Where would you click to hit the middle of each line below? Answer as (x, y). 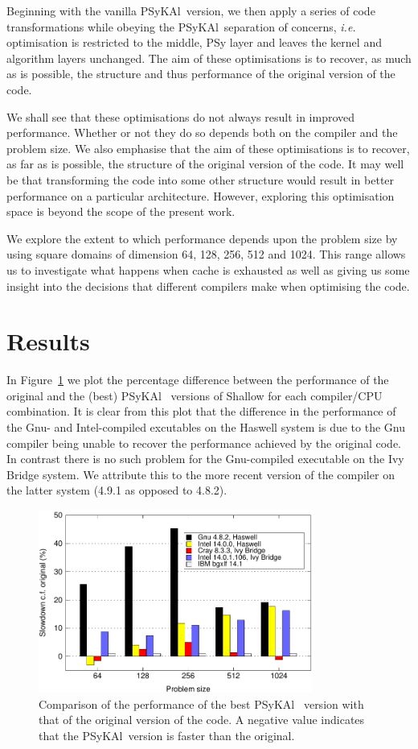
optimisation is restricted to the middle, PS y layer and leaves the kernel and (194, 42)
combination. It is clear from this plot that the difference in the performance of (201, 411)
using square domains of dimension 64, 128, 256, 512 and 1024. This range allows (206, 254)
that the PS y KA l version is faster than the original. (167, 735)
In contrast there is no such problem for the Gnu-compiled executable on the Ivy (205, 459)
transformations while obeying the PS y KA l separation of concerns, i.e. (181, 26)
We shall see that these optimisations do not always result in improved (181, 116)
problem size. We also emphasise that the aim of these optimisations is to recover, (208, 148)
